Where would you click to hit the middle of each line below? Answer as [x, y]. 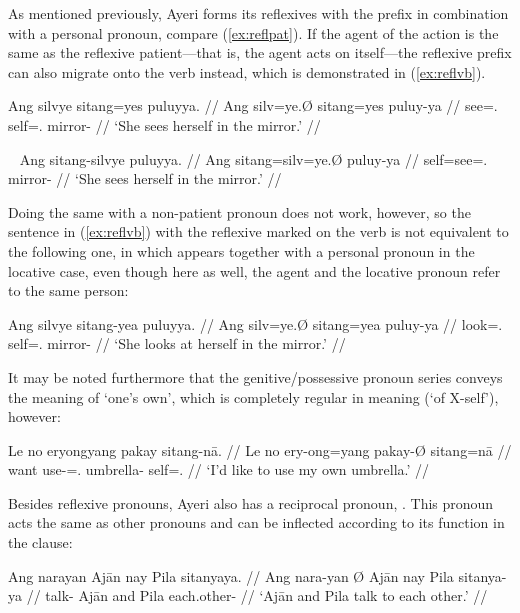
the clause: [40, 542]
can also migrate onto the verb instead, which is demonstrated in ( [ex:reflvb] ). [247, 71]
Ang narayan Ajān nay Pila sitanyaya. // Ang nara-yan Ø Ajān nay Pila [231, 575]
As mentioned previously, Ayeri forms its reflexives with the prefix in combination [258, 13]
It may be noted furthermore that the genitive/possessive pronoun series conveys [255, 376]
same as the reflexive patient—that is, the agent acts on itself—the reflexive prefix [260, 52]
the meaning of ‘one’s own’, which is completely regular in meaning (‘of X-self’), [253, 396]
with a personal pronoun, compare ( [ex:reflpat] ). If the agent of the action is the [253, 32]
